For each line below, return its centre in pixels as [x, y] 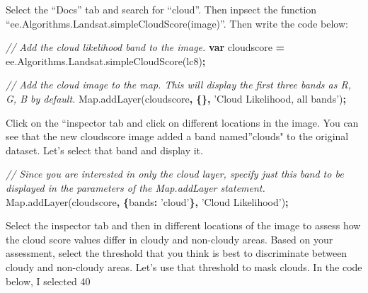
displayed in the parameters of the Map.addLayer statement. [136, 187]
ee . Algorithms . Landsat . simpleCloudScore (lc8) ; [106, 61]
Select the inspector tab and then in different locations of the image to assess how [183, 225]
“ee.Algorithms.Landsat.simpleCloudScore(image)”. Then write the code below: [177, 23]
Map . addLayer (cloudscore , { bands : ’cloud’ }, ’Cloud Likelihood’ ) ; [147, 201]
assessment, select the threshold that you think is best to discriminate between [177, 253]
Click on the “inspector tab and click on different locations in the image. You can [182, 122]
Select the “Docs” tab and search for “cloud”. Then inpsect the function [161, 9]
